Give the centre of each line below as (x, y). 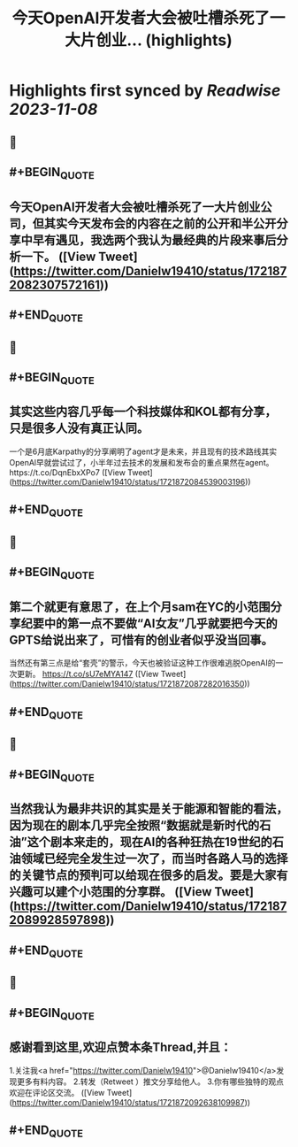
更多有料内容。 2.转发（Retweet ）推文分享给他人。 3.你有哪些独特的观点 (150, 1082)
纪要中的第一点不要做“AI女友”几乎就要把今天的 (149, 624)
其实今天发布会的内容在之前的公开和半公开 (160, 223)
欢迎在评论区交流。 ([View (57, 1092)
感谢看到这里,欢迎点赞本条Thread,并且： (121, 1047)
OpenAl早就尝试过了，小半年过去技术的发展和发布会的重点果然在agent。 (141, 462)
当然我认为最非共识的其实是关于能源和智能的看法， (149, 809)
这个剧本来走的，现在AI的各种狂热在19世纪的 (149, 842)
